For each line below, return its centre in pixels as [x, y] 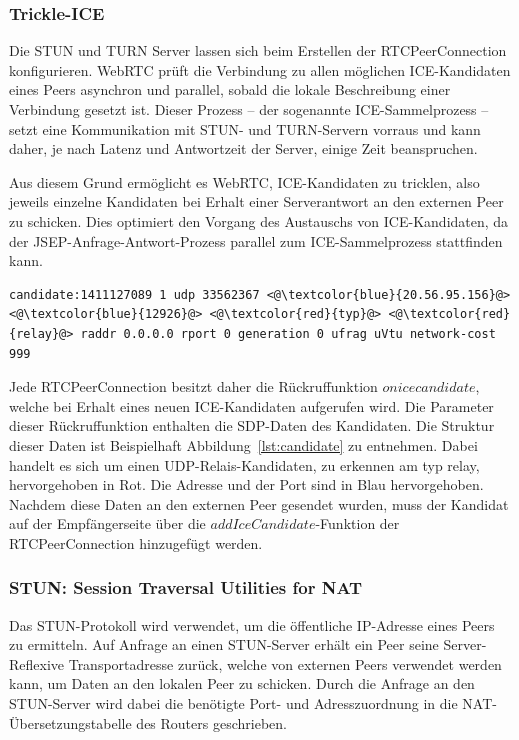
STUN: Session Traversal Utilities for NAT [186, 587]
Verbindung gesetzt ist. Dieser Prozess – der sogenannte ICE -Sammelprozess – [249, 109]
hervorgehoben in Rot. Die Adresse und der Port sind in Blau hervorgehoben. [246, 484]
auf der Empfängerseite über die [107, 523]
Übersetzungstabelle [70, 722]
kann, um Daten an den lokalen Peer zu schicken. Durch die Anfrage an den [242, 683]
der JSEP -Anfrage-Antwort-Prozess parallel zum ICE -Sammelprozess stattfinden [256, 240]
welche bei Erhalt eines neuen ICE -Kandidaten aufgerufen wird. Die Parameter [251, 405]
